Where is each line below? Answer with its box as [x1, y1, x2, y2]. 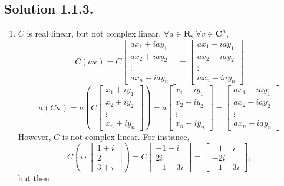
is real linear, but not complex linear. [27, 27, 161, 40]
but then [18, 171, 49, 184]
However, [18, 130, 51, 142]
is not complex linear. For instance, [62, 130, 190, 142]
